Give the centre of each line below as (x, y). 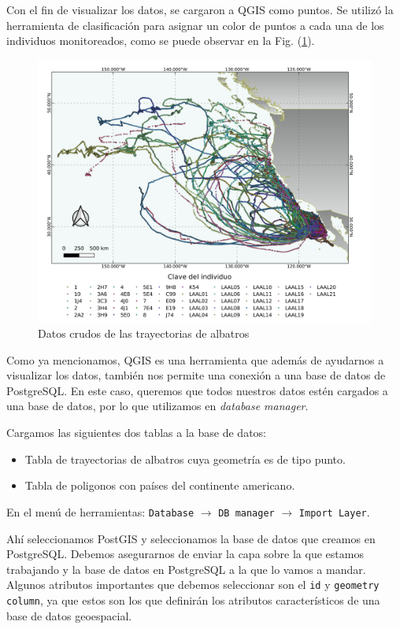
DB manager (246, 513)
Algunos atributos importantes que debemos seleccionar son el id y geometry (193, 585)
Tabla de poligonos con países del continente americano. (160, 485)
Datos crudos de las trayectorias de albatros (144, 333)
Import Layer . (334, 511)
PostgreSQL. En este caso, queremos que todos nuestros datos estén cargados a (197, 390)
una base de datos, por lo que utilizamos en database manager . (157, 406)
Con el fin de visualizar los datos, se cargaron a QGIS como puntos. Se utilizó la (200, 9)
